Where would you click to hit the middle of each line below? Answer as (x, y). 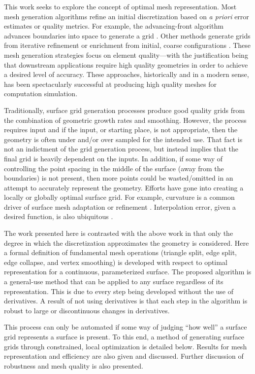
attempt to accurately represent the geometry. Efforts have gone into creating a (124, 187)
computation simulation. (41, 93)
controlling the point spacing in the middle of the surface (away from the (114, 168)
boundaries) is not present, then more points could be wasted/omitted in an (119, 178)
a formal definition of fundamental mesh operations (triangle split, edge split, (120, 252)
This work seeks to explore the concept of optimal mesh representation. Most (120, 6)
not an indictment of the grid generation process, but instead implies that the (121, 149)
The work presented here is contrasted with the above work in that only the (119, 233)
